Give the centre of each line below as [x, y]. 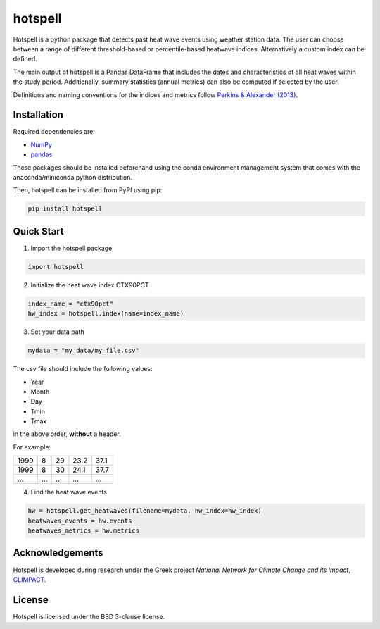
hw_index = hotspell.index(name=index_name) [106, 314]
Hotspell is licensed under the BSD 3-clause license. [89, 616]
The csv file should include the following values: [83, 369]
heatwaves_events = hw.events [80, 521]
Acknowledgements [58, 553]
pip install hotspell [65, 209]
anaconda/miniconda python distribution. [73, 177]
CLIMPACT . [30, 579]
